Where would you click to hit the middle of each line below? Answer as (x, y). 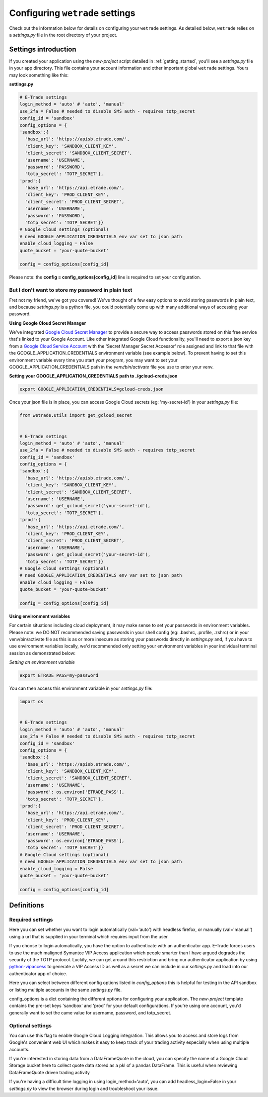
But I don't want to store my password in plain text (71, 290)
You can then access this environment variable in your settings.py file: (81, 688)
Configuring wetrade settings (72, 13)
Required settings (31, 920)
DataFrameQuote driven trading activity (50, 1072)
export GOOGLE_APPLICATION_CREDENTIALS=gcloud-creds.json (92, 389)
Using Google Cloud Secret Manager (48, 323)
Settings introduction (43, 49)
